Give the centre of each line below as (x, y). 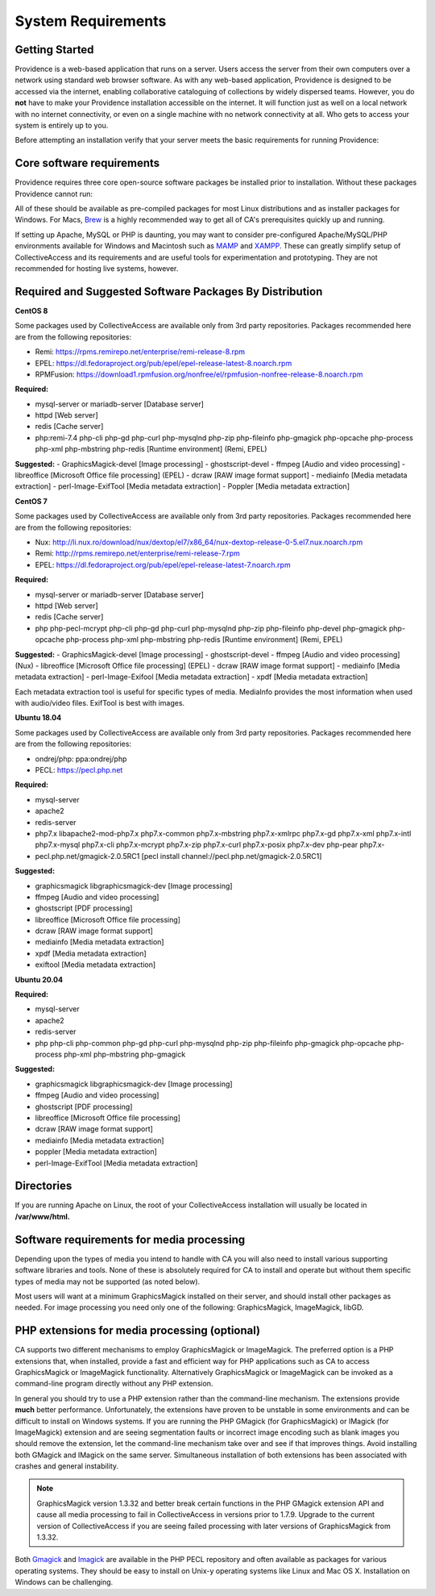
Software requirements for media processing (130, 1239)
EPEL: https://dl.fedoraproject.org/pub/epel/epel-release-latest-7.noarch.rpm (163, 565)
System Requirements (91, 21)
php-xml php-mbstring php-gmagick (124, 1054)
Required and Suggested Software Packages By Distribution (169, 292)
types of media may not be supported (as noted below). (108, 1281)
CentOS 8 (31, 310)
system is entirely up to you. (62, 126)
